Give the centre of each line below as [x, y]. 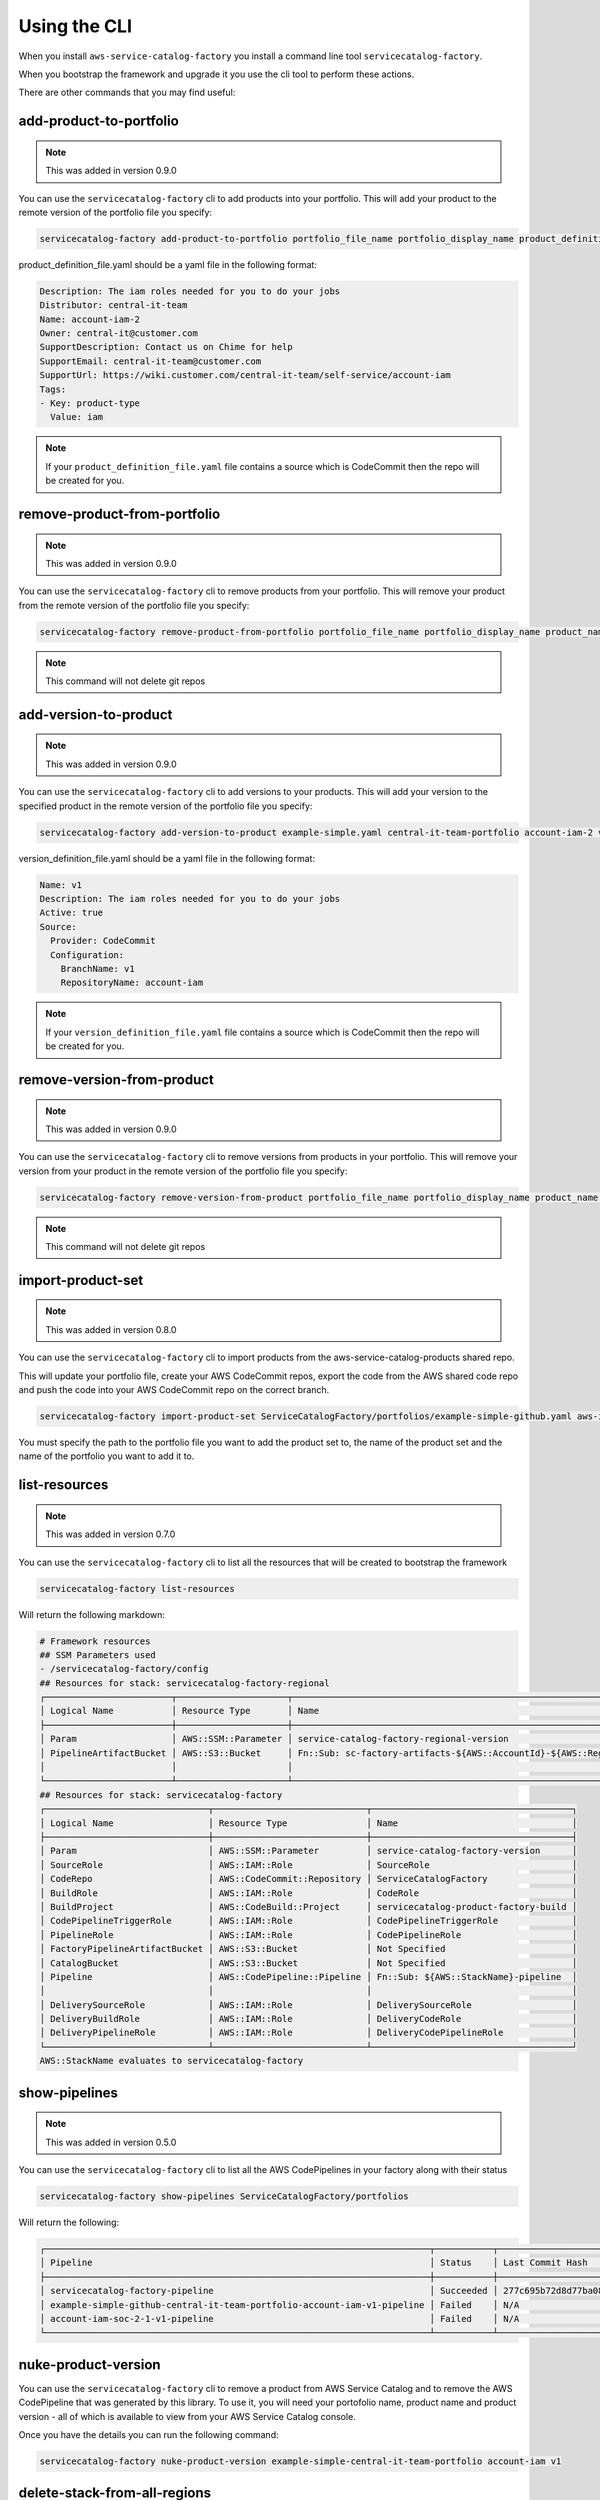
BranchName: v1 [97, 968]
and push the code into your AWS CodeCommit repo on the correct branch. [174, 1390]
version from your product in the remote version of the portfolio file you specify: [183, 1171]
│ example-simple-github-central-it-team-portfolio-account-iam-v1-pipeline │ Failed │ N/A [279, 2304]
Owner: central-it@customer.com [119, 333]
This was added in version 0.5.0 [111, 2142]
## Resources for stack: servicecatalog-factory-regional [184, 1683]
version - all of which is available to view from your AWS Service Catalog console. [187, 2416]
